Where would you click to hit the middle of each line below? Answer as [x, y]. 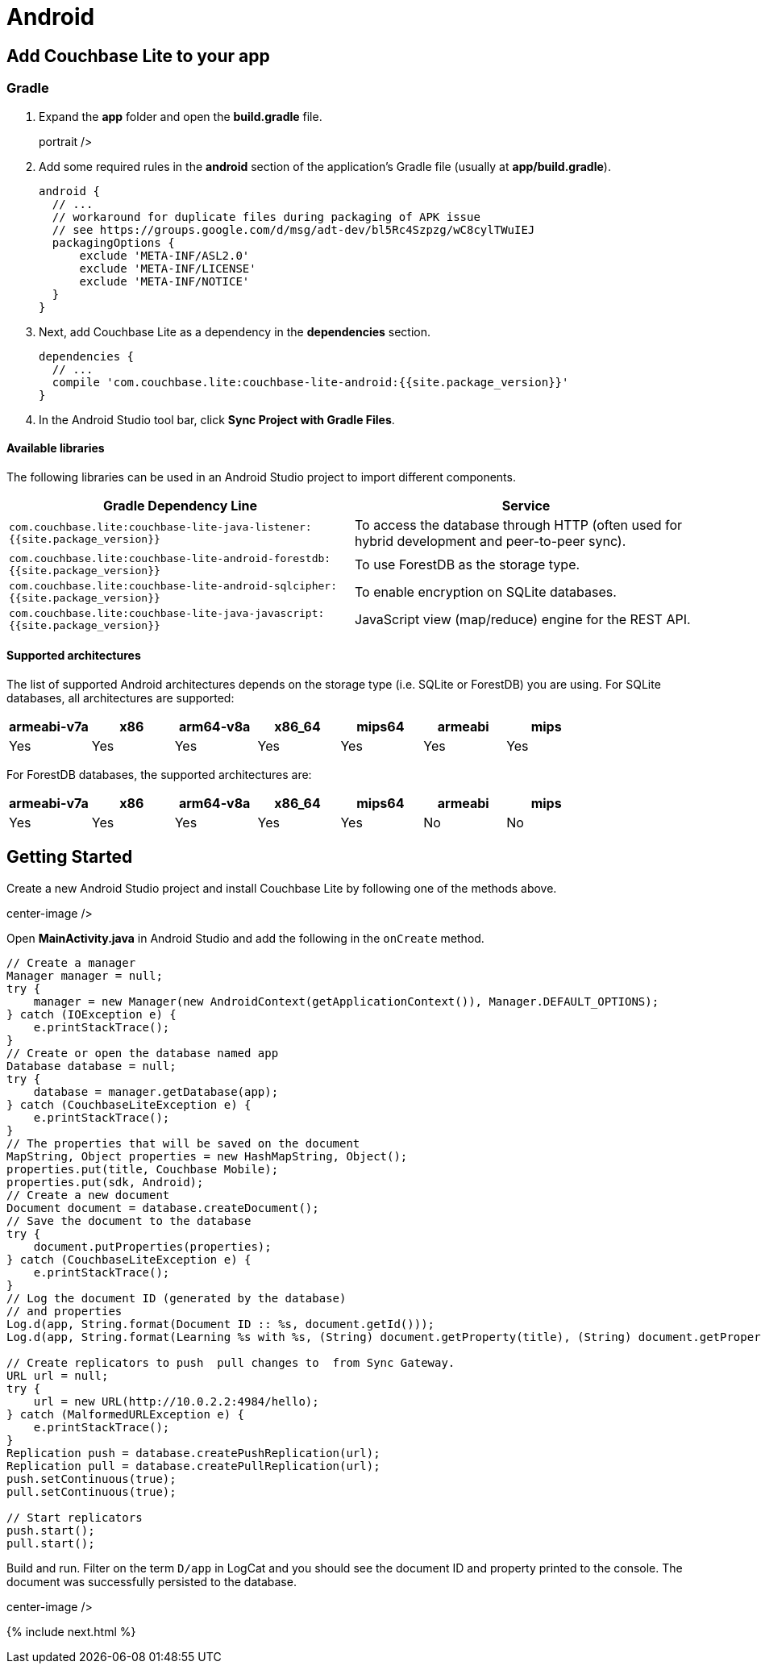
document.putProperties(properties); [152, 1246]
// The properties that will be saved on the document [183, 1143]
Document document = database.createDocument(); [163, 1208]
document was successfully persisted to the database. [152, 1581]
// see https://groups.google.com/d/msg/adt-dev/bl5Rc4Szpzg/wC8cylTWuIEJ [293, 229]
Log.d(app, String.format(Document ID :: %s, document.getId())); [221, 1324]
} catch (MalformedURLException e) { [126, 1414]
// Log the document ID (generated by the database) [177, 1298]
